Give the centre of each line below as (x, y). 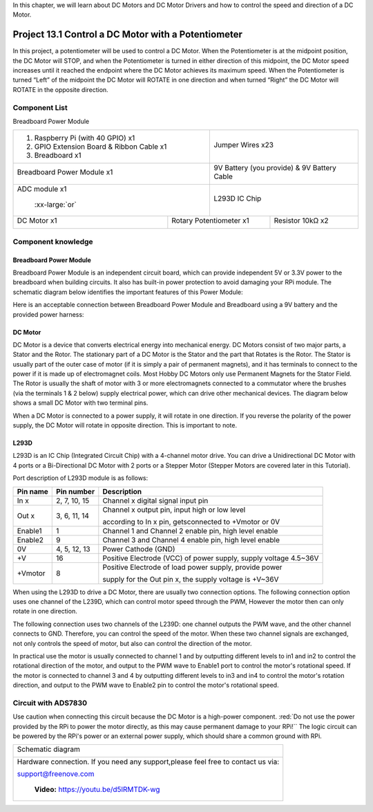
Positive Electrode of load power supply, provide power (192, 567)
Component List (40, 107)
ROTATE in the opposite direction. (60, 89)
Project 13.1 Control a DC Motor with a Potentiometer (128, 35)
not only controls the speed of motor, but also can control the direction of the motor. (132, 643)
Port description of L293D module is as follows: (80, 478)
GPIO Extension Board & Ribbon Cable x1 (101, 147)
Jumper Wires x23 (244, 145)
